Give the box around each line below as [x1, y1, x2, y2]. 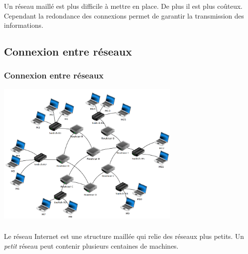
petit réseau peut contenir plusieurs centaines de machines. [4, 240, 179, 251]
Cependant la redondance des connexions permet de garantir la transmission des [4, 10, 244, 20]
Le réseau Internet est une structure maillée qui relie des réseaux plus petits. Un [4, 231, 244, 241]
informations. [4, 20, 43, 30]
